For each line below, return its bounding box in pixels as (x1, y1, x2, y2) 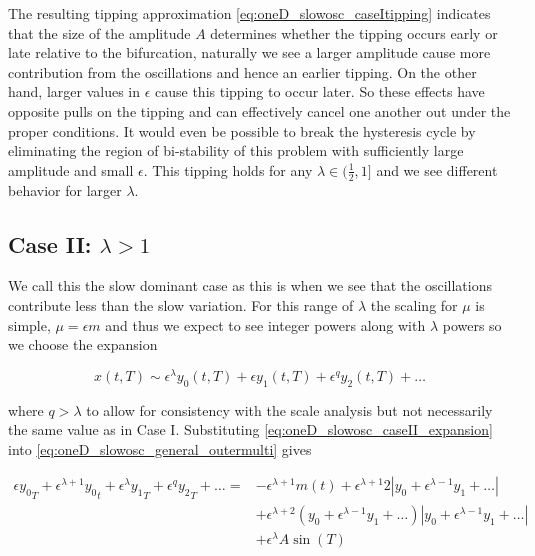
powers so (442, 314, 502, 335)
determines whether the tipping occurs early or (210, 22, 498, 43)
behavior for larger (8, 179, 122, 200)
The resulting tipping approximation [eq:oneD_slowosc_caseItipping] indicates (8, 3, 491, 23)
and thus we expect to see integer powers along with (105, 314, 426, 335)
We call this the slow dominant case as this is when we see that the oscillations (8, 275, 492, 296)
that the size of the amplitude (8, 22, 191, 43)
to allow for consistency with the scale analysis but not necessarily (86, 399, 493, 420)
